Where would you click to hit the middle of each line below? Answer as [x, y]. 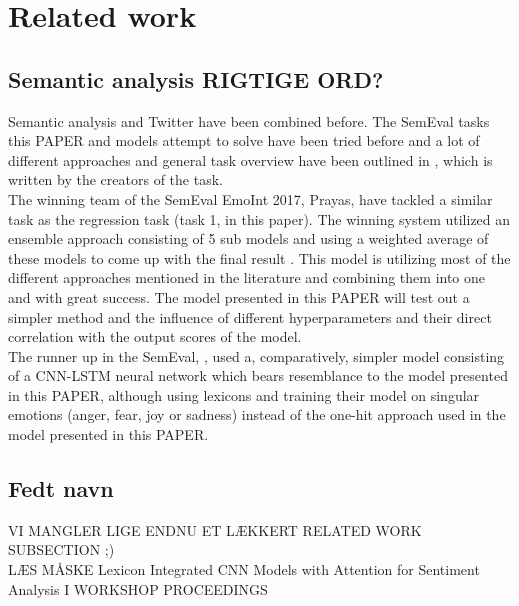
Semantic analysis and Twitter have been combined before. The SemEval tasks [249, 120]
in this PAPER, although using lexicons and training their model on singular [244, 394]
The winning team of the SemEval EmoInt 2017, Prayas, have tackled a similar [250, 198]
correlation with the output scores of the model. [155, 336]
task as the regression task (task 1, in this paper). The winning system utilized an [259, 218]
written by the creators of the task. [115, 179]
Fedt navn [61, 488]
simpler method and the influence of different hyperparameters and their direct [250, 316]
